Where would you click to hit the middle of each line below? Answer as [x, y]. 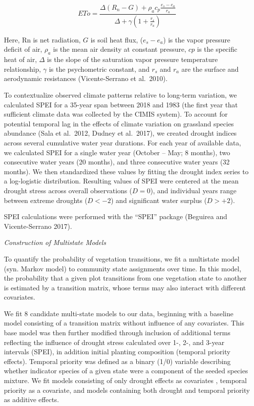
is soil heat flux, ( [117, 39]
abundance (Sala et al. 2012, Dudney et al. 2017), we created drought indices [120, 133]
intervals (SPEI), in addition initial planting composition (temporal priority [117, 352]
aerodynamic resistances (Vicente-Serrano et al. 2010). [86, 78]
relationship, [22, 69]
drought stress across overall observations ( [68, 190]
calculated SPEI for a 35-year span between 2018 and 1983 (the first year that [121, 104]
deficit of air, [23, 49]
